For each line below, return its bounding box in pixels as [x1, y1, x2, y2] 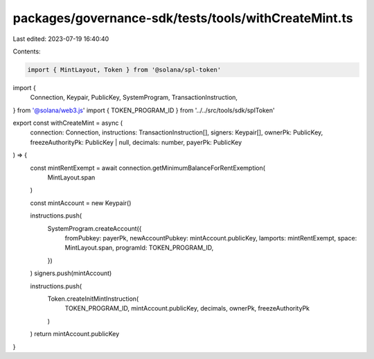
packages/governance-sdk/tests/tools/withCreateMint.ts [12, 10, 353, 26]
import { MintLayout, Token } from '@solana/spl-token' [27, 66, 222, 73]
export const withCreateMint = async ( [12, 119, 123, 128]
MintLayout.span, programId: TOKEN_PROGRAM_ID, [64, 243, 214, 252]
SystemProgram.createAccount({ [47, 224, 142, 232]
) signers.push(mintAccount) [30, 269, 112, 277]
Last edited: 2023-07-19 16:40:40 [12, 35, 109, 43]
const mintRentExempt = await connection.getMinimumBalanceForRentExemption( [30, 164, 266, 172]
